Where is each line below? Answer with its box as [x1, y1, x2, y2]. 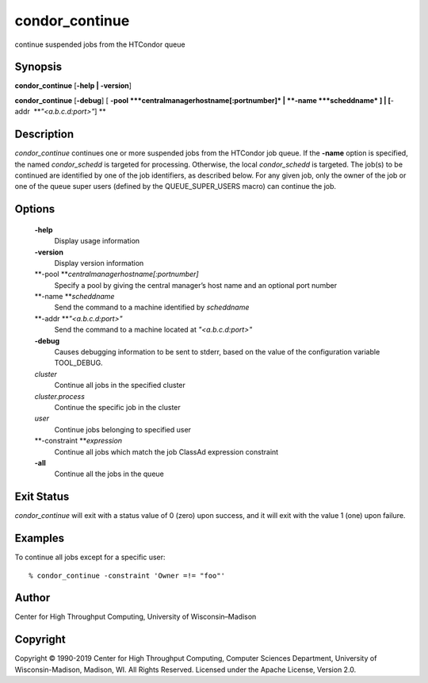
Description [14, 128, 75, 141]
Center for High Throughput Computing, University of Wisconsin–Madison [14, 612, 257, 622]
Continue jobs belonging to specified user [54, 424, 192, 434]
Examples [14, 531, 65, 545]
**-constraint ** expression [34, 436, 123, 446]
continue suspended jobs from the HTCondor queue [14, 40, 185, 49]
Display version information [54, 258, 144, 267]
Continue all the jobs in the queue [54, 469, 164, 479]
